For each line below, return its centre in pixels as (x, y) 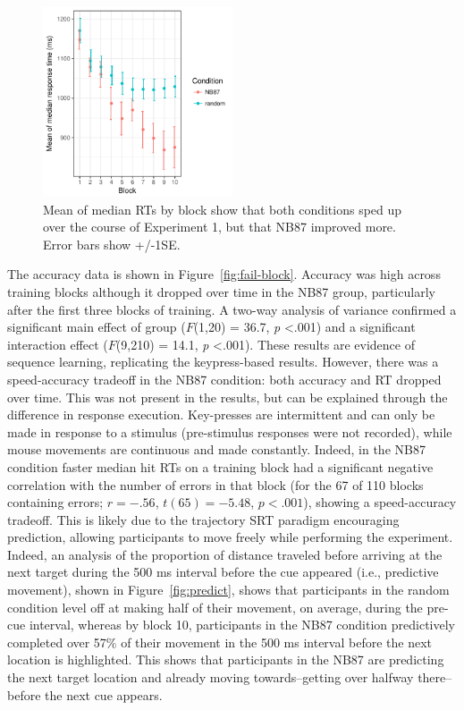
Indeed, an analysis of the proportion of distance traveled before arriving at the (225, 554)
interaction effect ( (58, 344)
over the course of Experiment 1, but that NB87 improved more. (219, 227)
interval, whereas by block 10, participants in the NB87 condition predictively (242, 625)
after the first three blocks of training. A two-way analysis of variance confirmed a (232, 309)
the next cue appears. (104, 694)
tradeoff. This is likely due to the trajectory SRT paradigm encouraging (203, 519)
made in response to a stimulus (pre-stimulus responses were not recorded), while (230, 431)
